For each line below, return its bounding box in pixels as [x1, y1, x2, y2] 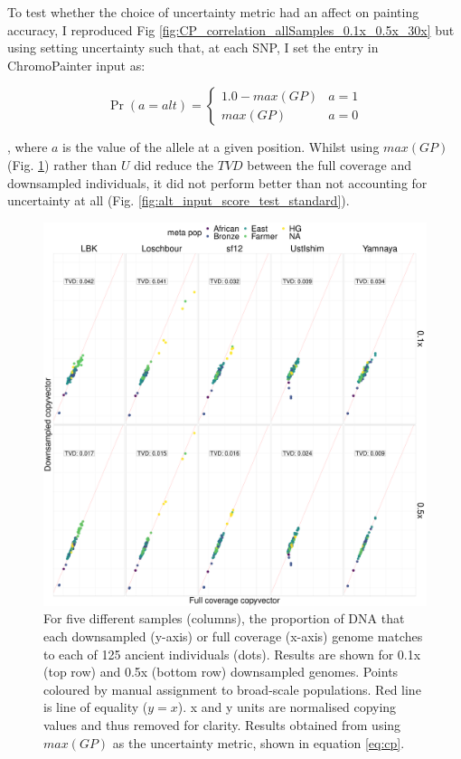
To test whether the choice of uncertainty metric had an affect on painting [7, 3, 419, 21]
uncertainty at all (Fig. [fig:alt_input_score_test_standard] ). [7, 191, 350, 210]
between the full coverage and [247, 155, 412, 174]
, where [7, 138, 48, 157]
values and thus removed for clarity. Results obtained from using [43, 715, 401, 734]
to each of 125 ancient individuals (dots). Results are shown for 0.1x [43, 644, 421, 663]
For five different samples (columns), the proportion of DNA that [43, 609, 405, 628]
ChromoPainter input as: [7, 55, 146, 74]
